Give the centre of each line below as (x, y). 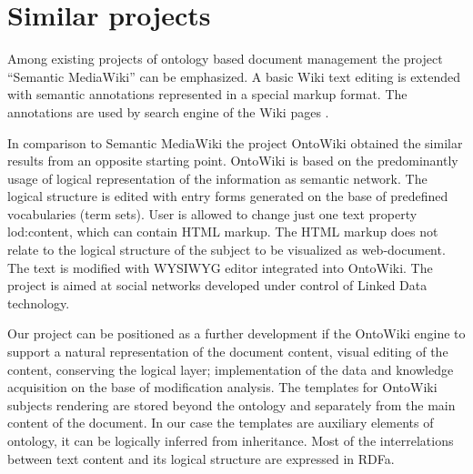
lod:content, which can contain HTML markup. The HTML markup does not (223, 232)
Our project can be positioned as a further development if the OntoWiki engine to (236, 333)
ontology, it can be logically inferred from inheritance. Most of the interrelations (231, 440)
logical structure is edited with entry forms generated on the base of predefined (228, 196)
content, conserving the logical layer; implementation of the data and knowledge (231, 369)
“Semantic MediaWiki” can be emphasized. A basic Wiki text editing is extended (234, 76)
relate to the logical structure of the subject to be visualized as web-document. (226, 250)
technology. (39, 303)
